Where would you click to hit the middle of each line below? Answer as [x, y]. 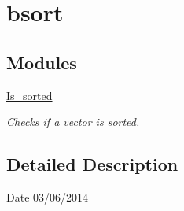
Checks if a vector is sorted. [73, 122]
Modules [42, 62]
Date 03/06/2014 [48, 196]
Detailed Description [92, 164]
